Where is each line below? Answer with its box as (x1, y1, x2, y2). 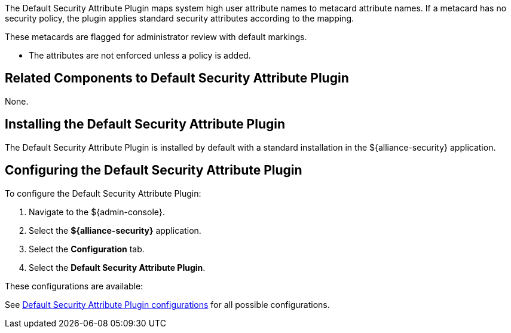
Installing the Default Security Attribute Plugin (5, 117, 286, 132)
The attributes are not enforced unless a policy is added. (29, 50, 251, 60)
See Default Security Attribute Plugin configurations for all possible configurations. (5, 299, 330, 310)
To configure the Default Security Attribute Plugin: (5, 188, 201, 198)
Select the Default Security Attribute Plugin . (29, 262, 206, 273)
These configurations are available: (5, 280, 143, 291)
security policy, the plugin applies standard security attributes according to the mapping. (5, 13, 354, 23)
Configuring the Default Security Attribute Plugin (5, 163, 302, 178)
